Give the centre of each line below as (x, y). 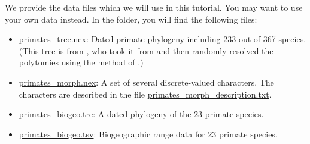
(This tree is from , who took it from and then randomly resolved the (146, 50)
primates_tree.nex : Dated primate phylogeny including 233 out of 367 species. (162, 39)
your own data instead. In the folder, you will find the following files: (131, 19)
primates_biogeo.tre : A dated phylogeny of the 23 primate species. (141, 114)
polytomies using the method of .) (81, 62)
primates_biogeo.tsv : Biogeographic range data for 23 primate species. (148, 134)
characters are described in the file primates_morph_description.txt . (145, 94)
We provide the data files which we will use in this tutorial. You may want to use (154, 7)
